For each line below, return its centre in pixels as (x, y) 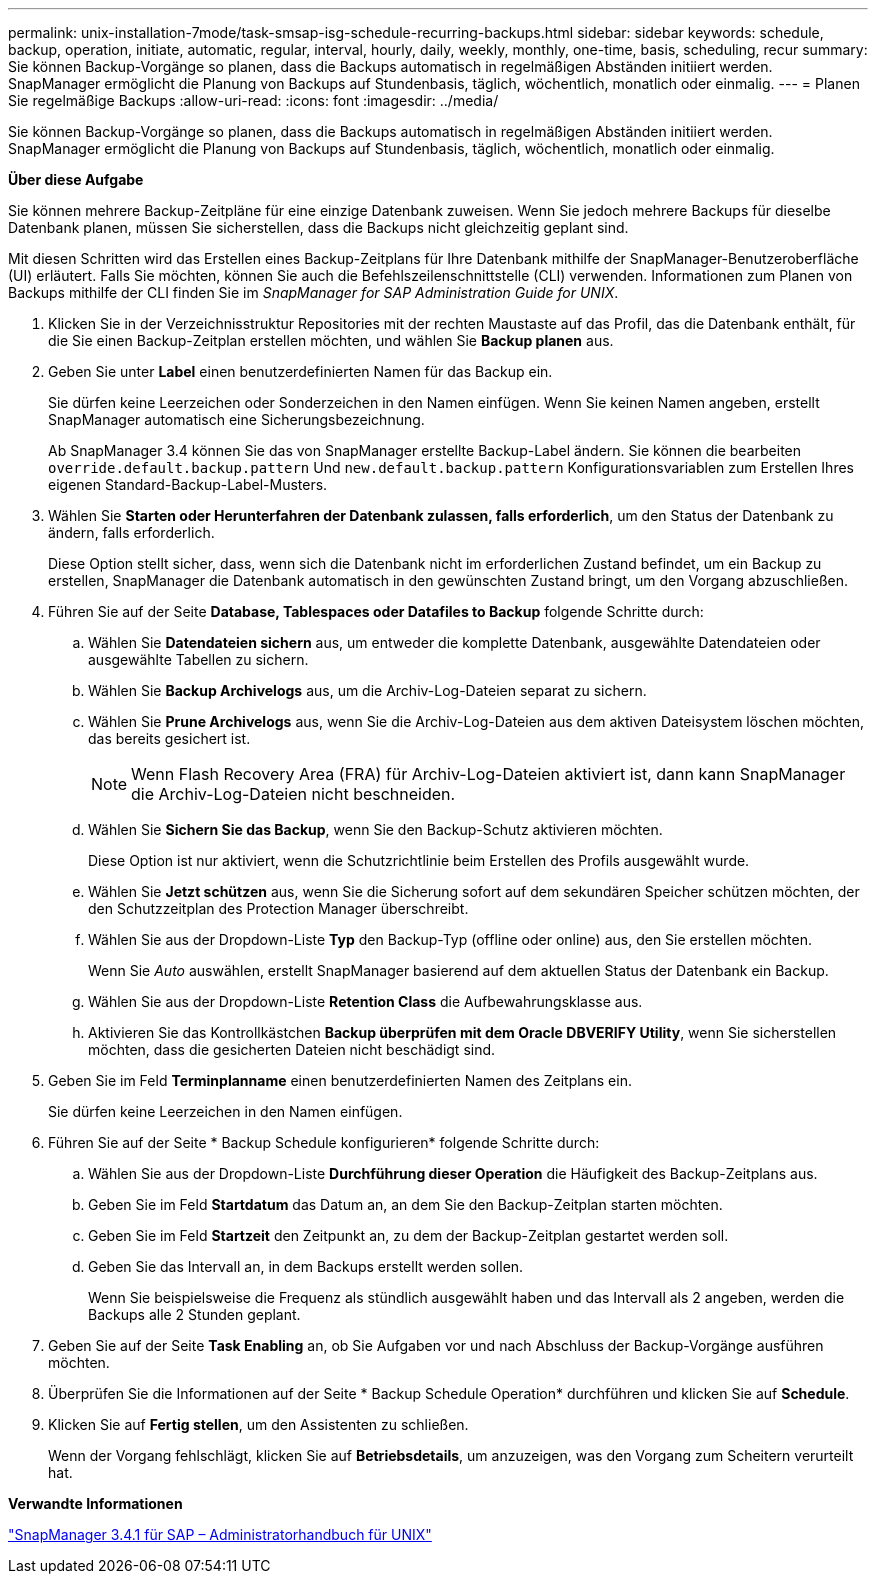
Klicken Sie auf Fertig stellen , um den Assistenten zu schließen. (258, 1424)
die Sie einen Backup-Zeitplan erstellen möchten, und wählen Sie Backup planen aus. (331, 340)
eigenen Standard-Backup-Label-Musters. (188, 484)
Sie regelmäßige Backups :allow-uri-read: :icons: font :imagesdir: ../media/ (253, 100)
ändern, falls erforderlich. (131, 532)
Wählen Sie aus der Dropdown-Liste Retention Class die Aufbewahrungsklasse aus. (365, 1001)
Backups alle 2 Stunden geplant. (194, 1314)
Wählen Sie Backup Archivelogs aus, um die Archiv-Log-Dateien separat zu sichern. (367, 690)
